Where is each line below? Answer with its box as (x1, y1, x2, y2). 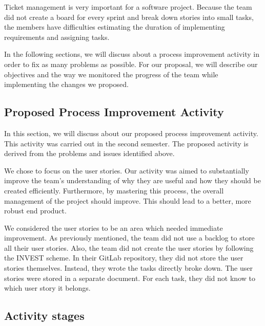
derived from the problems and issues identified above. (4, 148, 175, 159)
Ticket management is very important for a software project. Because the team (4, 2, 252, 12)
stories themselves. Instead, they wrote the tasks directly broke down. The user (4, 263, 253, 273)
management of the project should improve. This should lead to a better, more (4, 195, 251, 206)
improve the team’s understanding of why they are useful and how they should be (4, 175, 261, 186)
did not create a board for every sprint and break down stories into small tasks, (4, 11, 254, 22)
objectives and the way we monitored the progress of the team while (4, 69, 218, 79)
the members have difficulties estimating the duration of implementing (4, 21, 225, 32)
